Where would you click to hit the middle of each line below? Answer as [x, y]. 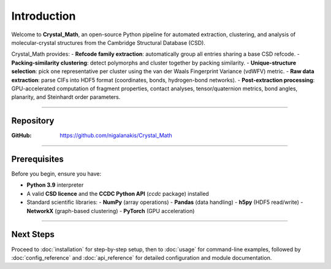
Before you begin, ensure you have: [56, 174]
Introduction [44, 16]
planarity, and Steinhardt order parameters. [66, 97]
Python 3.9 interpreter [55, 185]
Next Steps [33, 234]
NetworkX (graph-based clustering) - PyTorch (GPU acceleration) [111, 211]
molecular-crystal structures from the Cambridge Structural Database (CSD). [108, 42]
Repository [33, 121]
